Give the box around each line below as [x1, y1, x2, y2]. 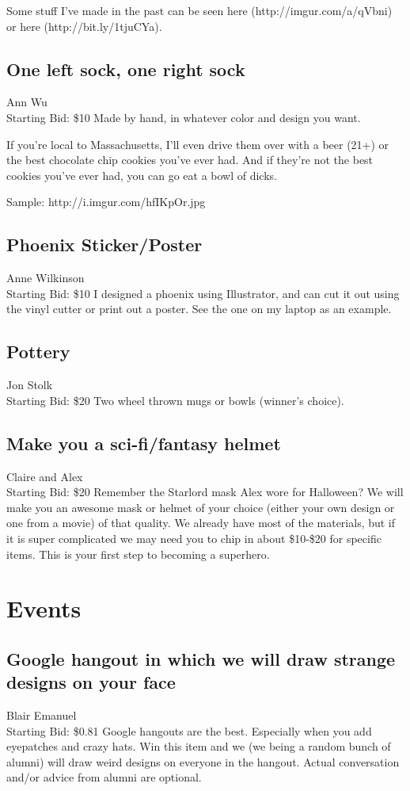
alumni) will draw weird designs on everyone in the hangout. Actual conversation [6, 753, 400, 770]
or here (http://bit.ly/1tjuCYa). [6, 17, 162, 34]
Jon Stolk [6, 376, 53, 393]
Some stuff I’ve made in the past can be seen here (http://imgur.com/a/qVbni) [6, 2, 393, 18]
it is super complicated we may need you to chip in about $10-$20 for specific [6, 529, 382, 546]
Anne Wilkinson [6, 269, 85, 286]
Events [6, 592, 82, 625]
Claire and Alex [6, 468, 83, 484]
